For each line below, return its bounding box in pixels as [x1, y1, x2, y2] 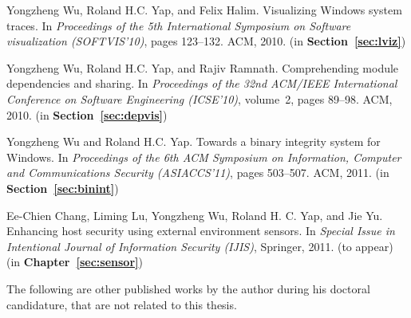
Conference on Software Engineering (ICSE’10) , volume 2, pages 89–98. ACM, [6, 90, 393, 107]
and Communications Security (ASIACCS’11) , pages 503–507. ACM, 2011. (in [6, 164, 389, 181]
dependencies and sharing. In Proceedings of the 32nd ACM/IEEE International [6, 75, 397, 92]
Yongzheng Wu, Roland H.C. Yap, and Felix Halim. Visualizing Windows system [6, 2, 402, 18]
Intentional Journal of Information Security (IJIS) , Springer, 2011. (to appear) [6, 238, 393, 254]
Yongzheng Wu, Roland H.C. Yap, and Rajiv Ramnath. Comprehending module [6, 59, 399, 76]
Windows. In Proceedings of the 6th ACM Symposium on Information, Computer [6, 148, 401, 165]
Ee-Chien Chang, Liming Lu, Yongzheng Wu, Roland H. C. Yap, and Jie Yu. [6, 206, 383, 223]
